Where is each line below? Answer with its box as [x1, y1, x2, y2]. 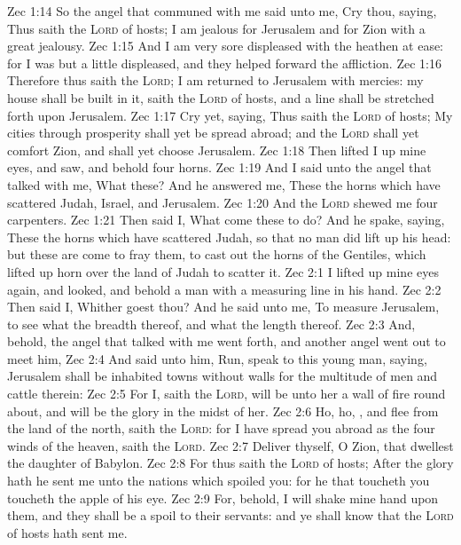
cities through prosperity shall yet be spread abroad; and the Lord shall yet [7, 123, 419, 142]
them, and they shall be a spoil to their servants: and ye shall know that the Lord [7, 506, 454, 525]
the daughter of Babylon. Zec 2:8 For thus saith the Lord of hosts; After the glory [7, 454, 454, 472]
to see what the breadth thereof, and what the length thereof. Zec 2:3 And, [7, 314, 416, 333]
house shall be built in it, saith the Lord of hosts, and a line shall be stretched [7, 88, 434, 107]
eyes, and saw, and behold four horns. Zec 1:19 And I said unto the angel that [7, 158, 432, 177]
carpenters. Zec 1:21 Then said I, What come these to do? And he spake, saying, [7, 210, 445, 229]
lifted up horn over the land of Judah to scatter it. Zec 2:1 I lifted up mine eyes [7, 262, 439, 280]
